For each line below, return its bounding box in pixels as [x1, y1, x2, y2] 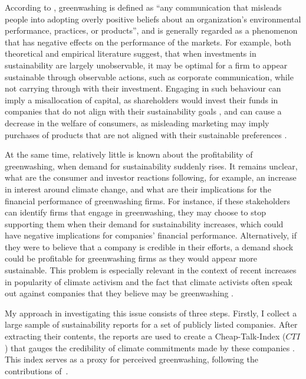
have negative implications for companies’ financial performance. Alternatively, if [5, 229, 297, 241]
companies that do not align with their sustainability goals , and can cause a [5, 105, 282, 117]
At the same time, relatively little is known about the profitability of [5, 148, 253, 161]
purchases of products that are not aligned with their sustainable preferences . [5, 128, 287, 141]
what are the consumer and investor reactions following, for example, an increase [5, 171, 297, 184]
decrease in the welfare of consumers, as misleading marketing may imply [5, 116, 269, 129]
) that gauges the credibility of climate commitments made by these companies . [5, 341, 295, 354]
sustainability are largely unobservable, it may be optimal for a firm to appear [5, 58, 288, 71]
